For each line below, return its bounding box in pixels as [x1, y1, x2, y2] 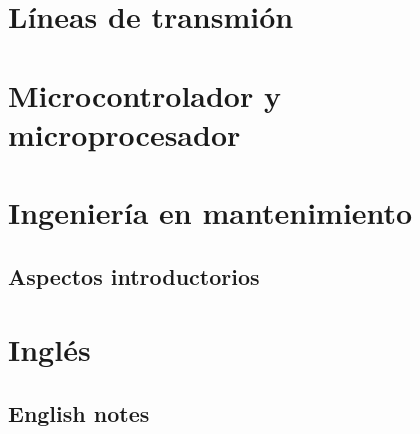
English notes [8, 397, 150, 428]
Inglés [8, 329, 91, 370]
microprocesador [8, 113, 241, 154]
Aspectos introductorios [8, 260, 260, 291]
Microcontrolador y [8, 74, 281, 115]
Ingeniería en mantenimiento [8, 192, 413, 233]
